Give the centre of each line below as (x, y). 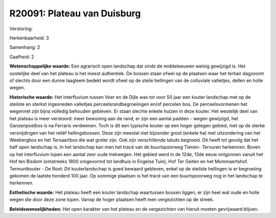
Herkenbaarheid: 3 (29, 38)
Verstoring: (21, 29)
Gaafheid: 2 (22, 57)
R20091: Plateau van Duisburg (75, 13)
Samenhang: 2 (25, 47)
